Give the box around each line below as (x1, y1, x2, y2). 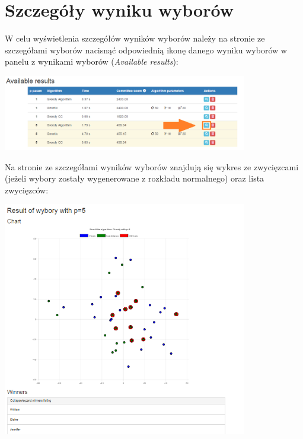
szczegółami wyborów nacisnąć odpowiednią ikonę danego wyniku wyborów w (5, 43, 287, 56)
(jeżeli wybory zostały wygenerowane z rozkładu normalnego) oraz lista (5, 172, 264, 184)
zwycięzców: (5, 183, 49, 196)
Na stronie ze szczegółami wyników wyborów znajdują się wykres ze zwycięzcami (5, 160, 299, 173)
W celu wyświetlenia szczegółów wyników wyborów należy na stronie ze (5, 32, 265, 44)
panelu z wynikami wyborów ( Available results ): (5, 55, 178, 68)
